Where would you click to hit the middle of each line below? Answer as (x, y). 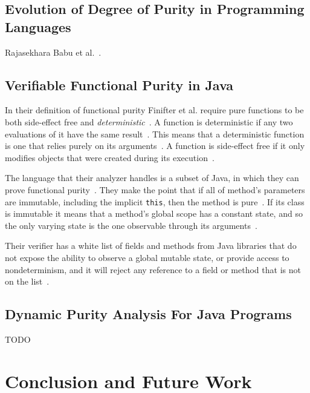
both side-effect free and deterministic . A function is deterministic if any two (149, 121)
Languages (38, 26)
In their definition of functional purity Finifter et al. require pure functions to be (154, 110)
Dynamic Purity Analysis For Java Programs (148, 314)
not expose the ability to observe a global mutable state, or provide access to (147, 257)
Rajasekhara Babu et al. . (53, 52)
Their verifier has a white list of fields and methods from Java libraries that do (151, 246)
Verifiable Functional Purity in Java (119, 84)
